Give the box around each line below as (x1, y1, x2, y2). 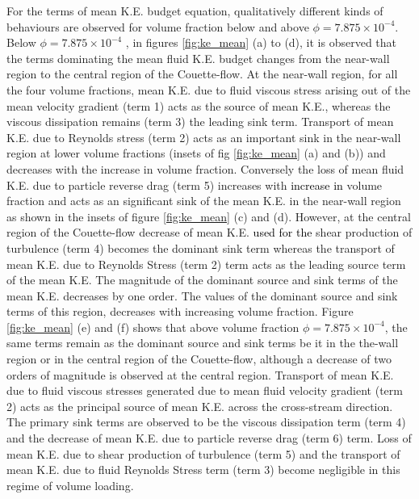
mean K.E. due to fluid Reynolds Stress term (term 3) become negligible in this (6, 461, 400, 478)
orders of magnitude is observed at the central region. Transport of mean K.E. (6, 366, 394, 383)
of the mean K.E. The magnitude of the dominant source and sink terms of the (6, 271, 398, 288)
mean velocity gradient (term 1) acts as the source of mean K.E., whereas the (6, 97, 391, 114)
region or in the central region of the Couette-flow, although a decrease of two (6, 350, 392, 367)
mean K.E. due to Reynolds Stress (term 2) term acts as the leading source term (6, 255, 406, 272)
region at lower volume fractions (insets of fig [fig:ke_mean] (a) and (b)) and (6, 145, 386, 161)
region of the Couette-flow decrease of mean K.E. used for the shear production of (6, 224, 413, 241)
